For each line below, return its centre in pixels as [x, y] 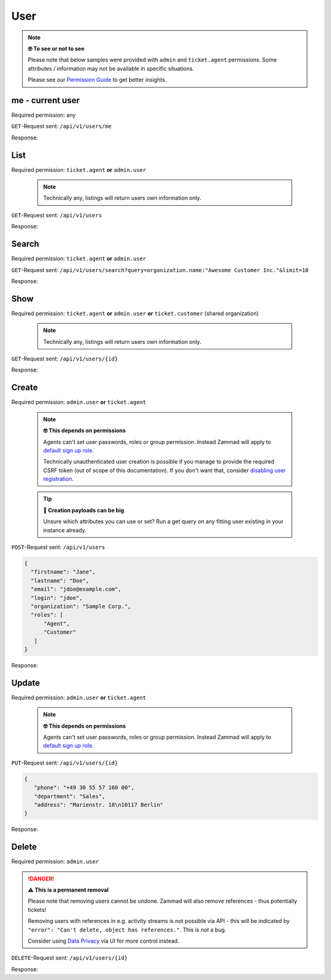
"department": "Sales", [70, 796]
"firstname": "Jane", [63, 572]
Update [26, 682]
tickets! [37, 909]
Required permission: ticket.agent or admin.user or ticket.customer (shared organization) [135, 313]
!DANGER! [41, 879]
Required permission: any [44, 115]
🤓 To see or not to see [56, 49]
